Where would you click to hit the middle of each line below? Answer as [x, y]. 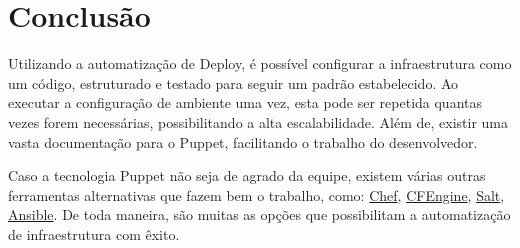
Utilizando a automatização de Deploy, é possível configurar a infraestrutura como [260, 63]
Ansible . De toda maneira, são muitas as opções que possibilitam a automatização [259, 214]
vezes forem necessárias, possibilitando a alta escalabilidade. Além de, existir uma [258, 121]
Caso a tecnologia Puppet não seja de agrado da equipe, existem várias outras [247, 175]
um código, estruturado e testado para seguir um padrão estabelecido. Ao [233, 82]
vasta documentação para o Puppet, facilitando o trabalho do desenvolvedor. [243, 141]
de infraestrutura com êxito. [94, 233]
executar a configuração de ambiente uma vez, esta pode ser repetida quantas [245, 102]
